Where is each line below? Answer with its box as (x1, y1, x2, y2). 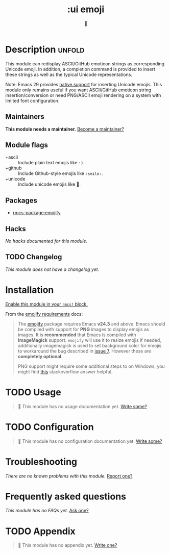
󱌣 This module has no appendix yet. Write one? (17, 542, 117, 548)
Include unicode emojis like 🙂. (18, 181, 81, 187)
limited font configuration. (5, 97, 60, 104)
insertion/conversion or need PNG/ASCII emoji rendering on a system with (5, 92, 161, 98)
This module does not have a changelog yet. (5, 266, 100, 272)
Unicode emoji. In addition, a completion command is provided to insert (5, 66, 156, 72)
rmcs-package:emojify (12, 210, 61, 216)
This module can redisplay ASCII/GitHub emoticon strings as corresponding (5, 60, 165, 67)
